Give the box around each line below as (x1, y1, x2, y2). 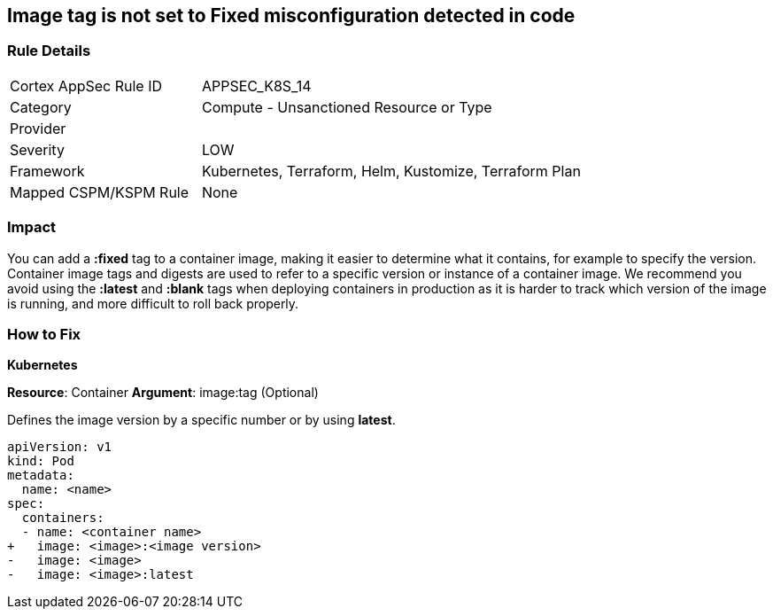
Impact (7, 218, 57, 237)
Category (10, 97, 72, 116)
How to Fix (7, 324, 81, 343)
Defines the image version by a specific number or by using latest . (7, 412, 396, 428)
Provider (10, 119, 66, 137)
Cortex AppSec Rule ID (10, 76, 163, 95)
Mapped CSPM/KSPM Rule (10, 183, 189, 201)
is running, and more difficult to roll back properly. (7, 295, 299, 311)
